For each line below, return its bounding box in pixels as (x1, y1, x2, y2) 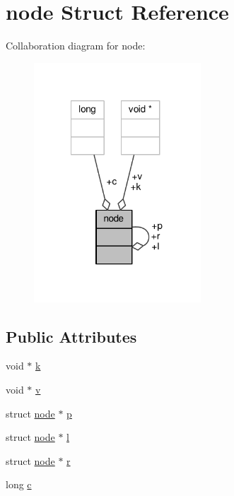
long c (6, 477, 32, 492)
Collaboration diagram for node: (6, 38, 146, 53)
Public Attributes (6, 325, 137, 347)
